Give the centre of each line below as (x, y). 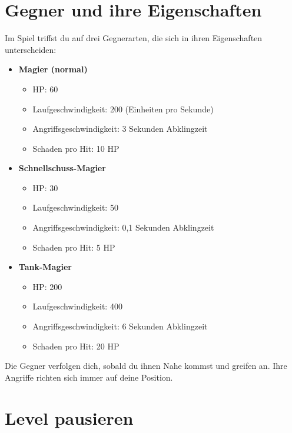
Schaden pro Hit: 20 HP (76, 346)
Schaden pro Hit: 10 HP (76, 148)
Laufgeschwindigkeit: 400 (77, 306)
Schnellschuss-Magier (62, 168)
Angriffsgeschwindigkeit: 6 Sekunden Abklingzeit (120, 326)
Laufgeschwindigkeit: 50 (75, 207)
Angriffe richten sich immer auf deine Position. (89, 377)
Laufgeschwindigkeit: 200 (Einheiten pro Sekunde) (123, 109)
